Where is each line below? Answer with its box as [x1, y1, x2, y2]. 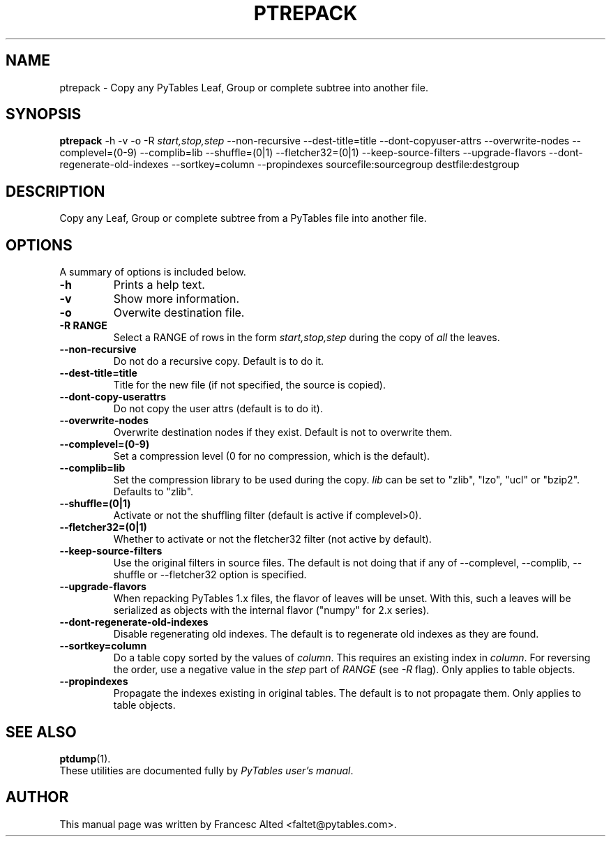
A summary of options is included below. [59, 266, 246, 278]
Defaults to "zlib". [113, 486, 194, 498]
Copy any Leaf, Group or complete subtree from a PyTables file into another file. [59, 212, 427, 225]
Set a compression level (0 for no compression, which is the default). [113, 450, 430, 463]
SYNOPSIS [6, 105, 82, 123]
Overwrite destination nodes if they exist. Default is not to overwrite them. [113, 426, 453, 439]
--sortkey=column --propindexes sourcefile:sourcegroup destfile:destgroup [171, 158, 520, 171]
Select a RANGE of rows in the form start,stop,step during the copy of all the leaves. [113, 331, 500, 344]
